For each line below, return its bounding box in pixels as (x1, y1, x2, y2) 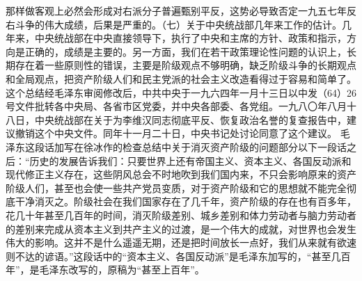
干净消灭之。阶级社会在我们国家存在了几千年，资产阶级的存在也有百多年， (15, 194, 356, 209)
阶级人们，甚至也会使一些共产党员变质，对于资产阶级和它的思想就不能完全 (6, 180, 347, 195)
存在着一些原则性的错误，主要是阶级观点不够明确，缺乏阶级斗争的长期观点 (15, 58, 356, 72)
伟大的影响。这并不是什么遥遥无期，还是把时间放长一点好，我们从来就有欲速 (6, 235, 356, 250)
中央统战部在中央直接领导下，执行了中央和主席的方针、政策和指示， (34, 31, 347, 45)
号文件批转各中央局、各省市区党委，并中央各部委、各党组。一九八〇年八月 (6, 99, 347, 113)
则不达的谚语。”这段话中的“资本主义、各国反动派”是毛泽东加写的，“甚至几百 (6, 248, 351, 263)
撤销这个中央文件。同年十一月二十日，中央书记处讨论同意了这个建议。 (15, 126, 337, 140)
